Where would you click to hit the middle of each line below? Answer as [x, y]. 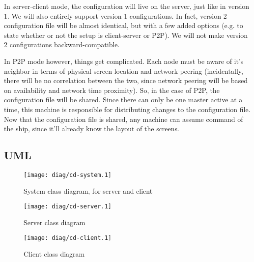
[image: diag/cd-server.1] [68, 207]
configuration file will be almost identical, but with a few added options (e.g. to [124, 25]
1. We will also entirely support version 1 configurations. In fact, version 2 [115, 15]
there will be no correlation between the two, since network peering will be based [126, 80]
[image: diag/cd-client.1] [68, 238]
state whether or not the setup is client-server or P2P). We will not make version [126, 35]
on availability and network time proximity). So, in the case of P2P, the [112, 90]
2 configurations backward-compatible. [62, 44]
